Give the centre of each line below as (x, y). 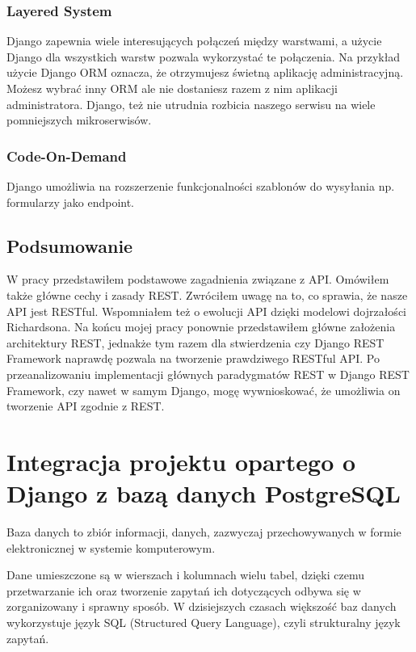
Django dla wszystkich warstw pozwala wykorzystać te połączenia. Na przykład (204, 56)
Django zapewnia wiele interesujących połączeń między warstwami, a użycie (194, 41)
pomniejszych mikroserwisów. (79, 120)
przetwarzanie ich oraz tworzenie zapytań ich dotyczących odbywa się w (184, 590)
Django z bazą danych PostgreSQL (204, 493)
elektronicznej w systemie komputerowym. (111, 547)
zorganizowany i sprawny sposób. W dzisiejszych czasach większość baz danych (202, 606)
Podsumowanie (70, 245)
